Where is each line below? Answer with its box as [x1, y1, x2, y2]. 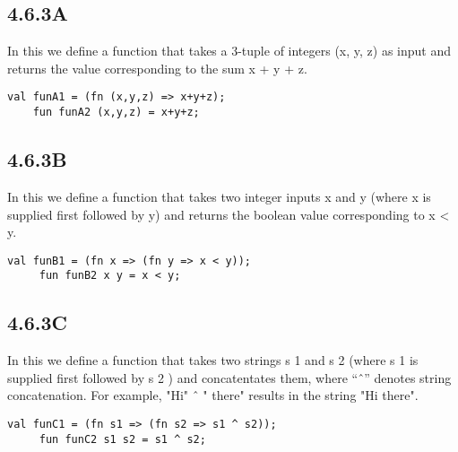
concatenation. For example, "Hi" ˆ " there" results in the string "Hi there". [7, 386, 419, 404]
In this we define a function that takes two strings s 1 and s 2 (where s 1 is [7, 351, 419, 369]
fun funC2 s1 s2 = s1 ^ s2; [39, 432, 206, 446]
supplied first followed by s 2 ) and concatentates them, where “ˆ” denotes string [7, 368, 452, 387]
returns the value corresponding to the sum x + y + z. [7, 58, 307, 77]
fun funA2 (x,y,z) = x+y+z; [32, 106, 200, 119]
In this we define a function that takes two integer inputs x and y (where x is [7, 187, 431, 205]
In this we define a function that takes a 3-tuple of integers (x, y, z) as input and [7, 41, 452, 60]
